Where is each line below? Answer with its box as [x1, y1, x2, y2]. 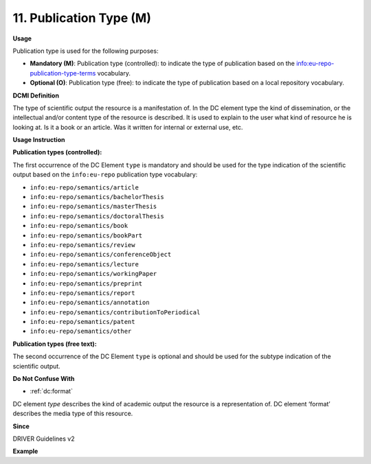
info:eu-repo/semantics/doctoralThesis [30, 212, 164, 220]
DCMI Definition [12, 91, 60, 100]
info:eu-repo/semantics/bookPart [30, 231, 143, 240]
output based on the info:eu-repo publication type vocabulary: [12, 170, 198, 178]
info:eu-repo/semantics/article [30, 183, 139, 192]
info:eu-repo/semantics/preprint [30, 279, 143, 288]
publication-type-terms [30, 69, 96, 77]
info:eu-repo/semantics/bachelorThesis [30, 193, 164, 201]
